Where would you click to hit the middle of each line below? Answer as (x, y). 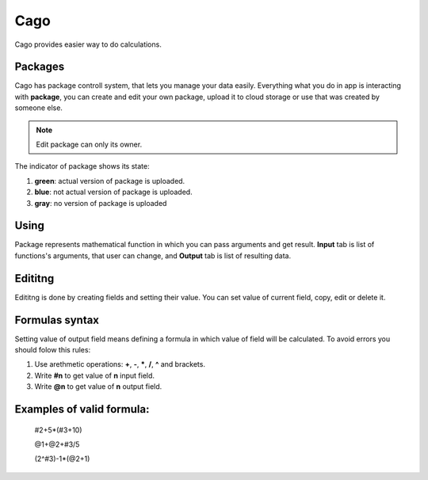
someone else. (39, 108)
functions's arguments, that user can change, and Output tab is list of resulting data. (153, 255)
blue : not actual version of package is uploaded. (114, 192)
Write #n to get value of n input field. (94, 375)
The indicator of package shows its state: (82, 166)
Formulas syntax (57, 320)
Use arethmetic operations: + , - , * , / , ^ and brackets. (120, 364)
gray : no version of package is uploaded (101, 203)
